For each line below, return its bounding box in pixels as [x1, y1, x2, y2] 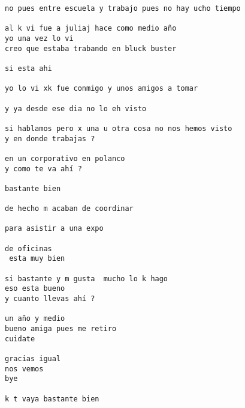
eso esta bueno [5, 284, 65, 293]
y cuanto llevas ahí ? [5, 294, 95, 303]
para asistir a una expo [5, 224, 104, 233]
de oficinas [5, 244, 52, 253]
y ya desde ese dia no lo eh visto [5, 104, 147, 113]
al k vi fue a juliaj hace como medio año [5, 24, 177, 33]
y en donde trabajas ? [5, 134, 95, 143]
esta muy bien [9, 254, 65, 263]
